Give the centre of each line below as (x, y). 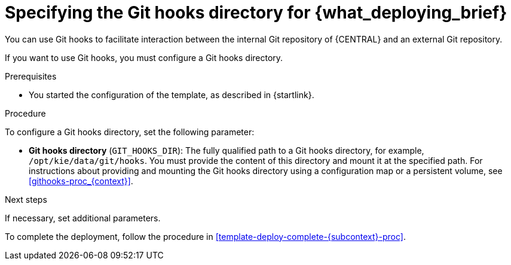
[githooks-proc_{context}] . (81, 181)
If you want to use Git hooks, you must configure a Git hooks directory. (144, 57)
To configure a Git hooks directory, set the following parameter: (130, 132)
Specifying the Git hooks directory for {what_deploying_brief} (256, 13)
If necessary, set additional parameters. (83, 218)
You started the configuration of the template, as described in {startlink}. (172, 95)
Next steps (26, 199)
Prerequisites (31, 76)
